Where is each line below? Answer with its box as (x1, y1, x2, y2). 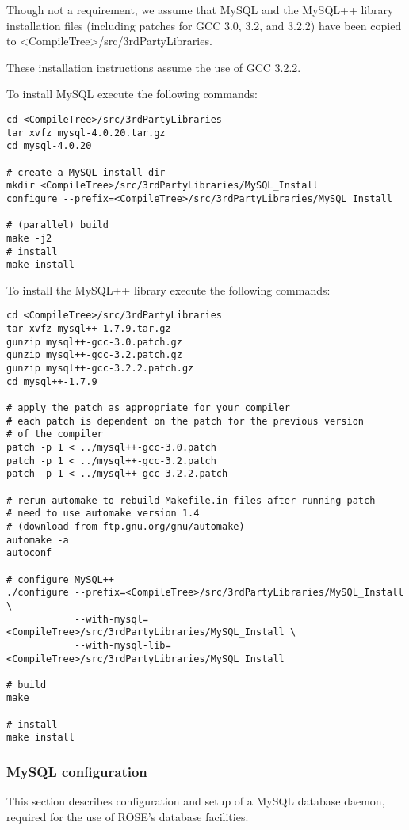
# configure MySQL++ (6, 573, 115, 585)
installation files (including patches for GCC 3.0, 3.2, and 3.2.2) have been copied (6, 17, 402, 33)
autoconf (6, 547, 52, 559)
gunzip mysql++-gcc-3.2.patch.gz (6, 349, 182, 361)
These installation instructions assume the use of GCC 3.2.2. (6, 59, 301, 75)
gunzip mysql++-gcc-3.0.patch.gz (6, 336, 182, 348)
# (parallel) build (6, 219, 109, 231)
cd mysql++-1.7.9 (6, 375, 97, 387)
